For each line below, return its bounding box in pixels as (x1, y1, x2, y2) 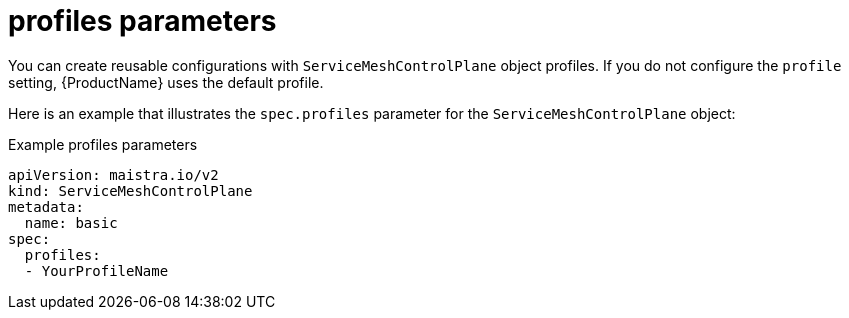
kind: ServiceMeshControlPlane (8, 182, 253, 199)
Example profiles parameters (8, 135, 198, 153)
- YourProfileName (24, 262, 169, 279)
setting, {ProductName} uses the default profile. (8, 73, 324, 91)
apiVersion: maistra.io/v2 (8, 166, 219, 183)
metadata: (8, 198, 84, 215)
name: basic (24, 214, 118, 231)
